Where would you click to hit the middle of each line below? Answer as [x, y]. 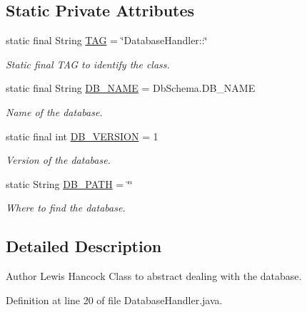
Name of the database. [54, 111]
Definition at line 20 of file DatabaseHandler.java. [114, 300]
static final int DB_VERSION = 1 [82, 136]
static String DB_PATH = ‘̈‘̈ [69, 183]
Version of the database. [58, 160]
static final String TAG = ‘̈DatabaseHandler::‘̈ [107, 40]
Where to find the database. [66, 208]
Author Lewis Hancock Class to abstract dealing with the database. [154, 276]
